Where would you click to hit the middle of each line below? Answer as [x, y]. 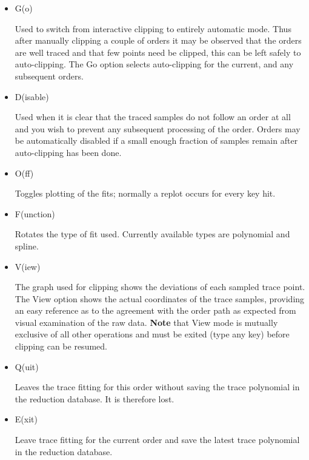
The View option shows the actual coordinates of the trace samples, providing [160, 298]
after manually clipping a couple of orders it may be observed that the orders [158, 40]
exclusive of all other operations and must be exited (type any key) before [152, 334]
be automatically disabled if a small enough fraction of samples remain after [156, 140]
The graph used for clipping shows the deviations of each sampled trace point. [160, 287]
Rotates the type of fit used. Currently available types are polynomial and [152, 234]
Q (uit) [27, 366]
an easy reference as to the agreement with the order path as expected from [155, 310]
